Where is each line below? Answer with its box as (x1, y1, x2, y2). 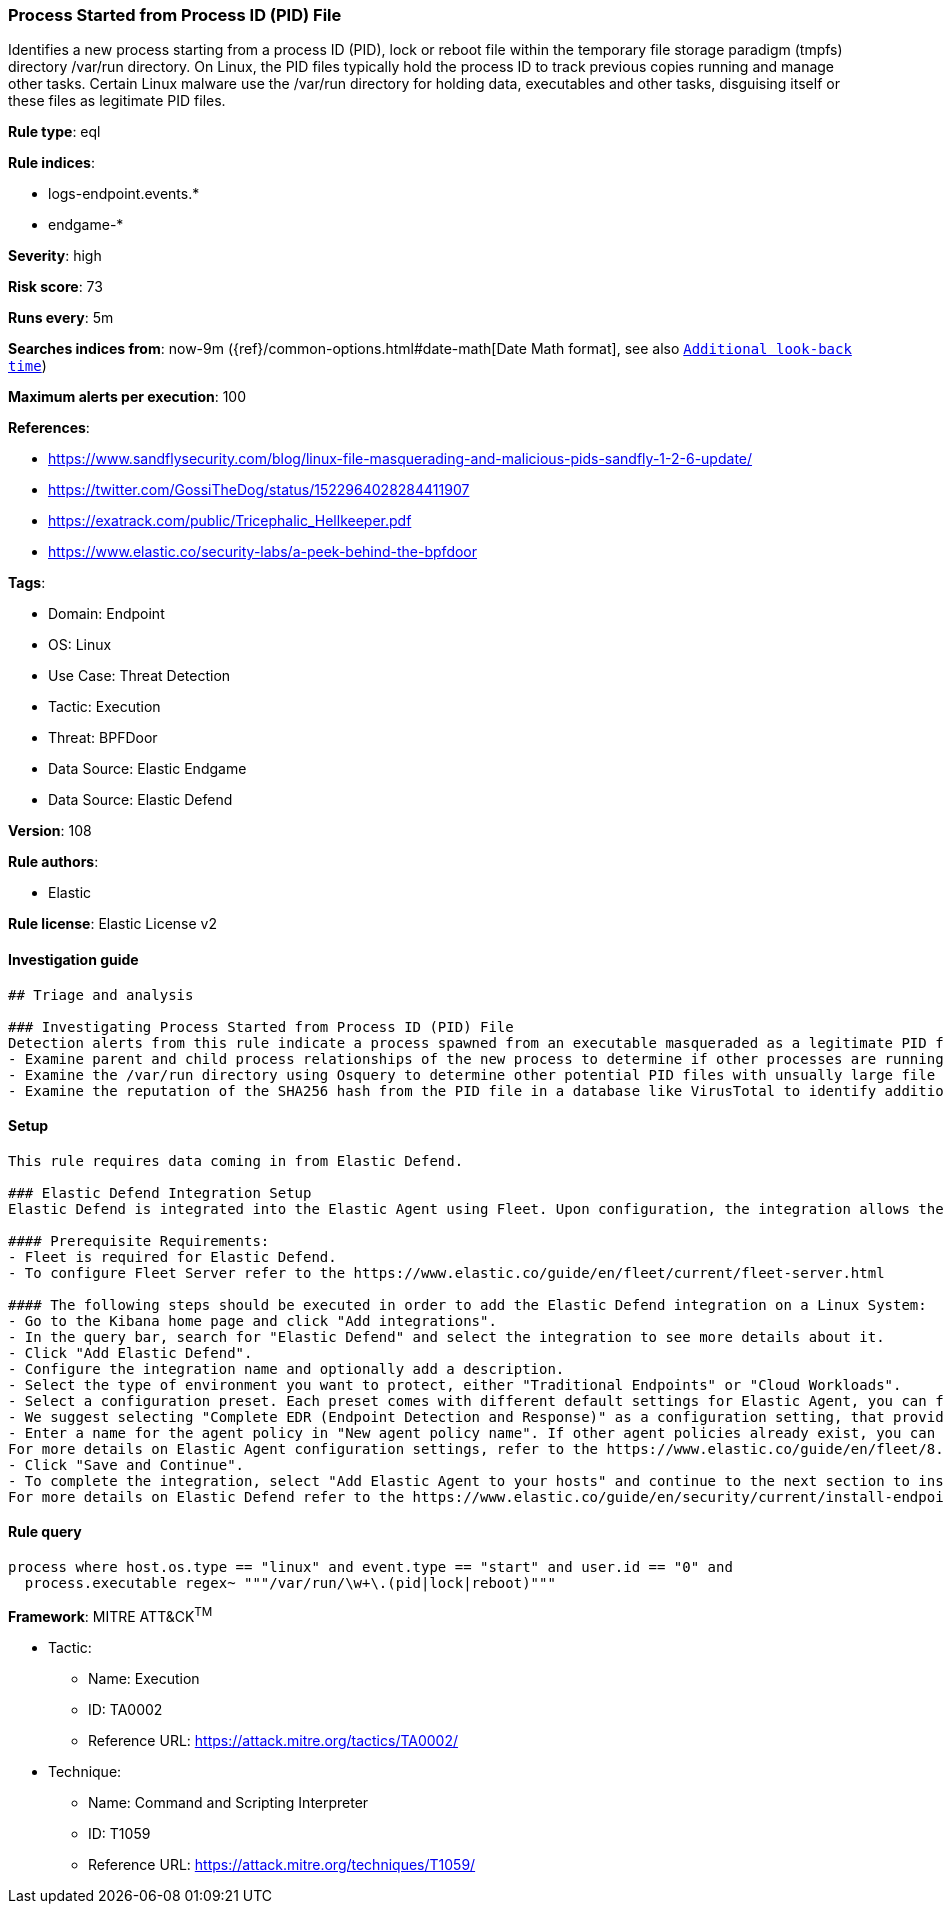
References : (8, 419, 90, 437)
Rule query (8, 1523, 82, 1541)
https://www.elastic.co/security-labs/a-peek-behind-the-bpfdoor (48, 543, 478, 561)
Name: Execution (88, 1669, 200, 1687)
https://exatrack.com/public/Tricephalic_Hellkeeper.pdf (48, 512, 412, 530)
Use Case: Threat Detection (48, 667, 231, 685)
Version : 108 (8, 822, 92, 840)
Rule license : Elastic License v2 (8, 915, 217, 933)
